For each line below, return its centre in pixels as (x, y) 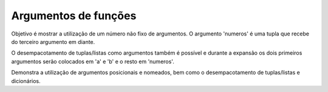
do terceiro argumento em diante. (53, 41)
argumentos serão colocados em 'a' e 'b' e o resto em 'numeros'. (93, 61)
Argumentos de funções (74, 16)
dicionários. (26, 81)
